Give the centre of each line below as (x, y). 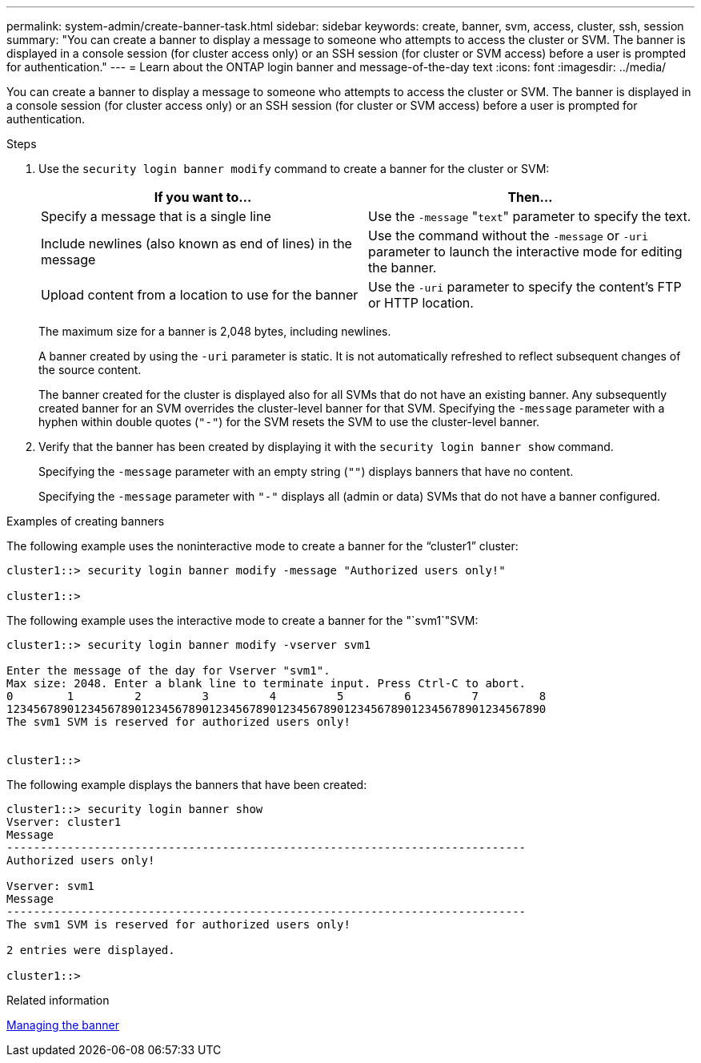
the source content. (90, 370)
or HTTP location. (421, 303)
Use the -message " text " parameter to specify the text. (530, 216)
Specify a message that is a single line (156, 216)
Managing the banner (63, 1025)
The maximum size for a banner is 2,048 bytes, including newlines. (215, 331)
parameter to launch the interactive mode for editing (525, 252)
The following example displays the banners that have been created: (187, 785)
